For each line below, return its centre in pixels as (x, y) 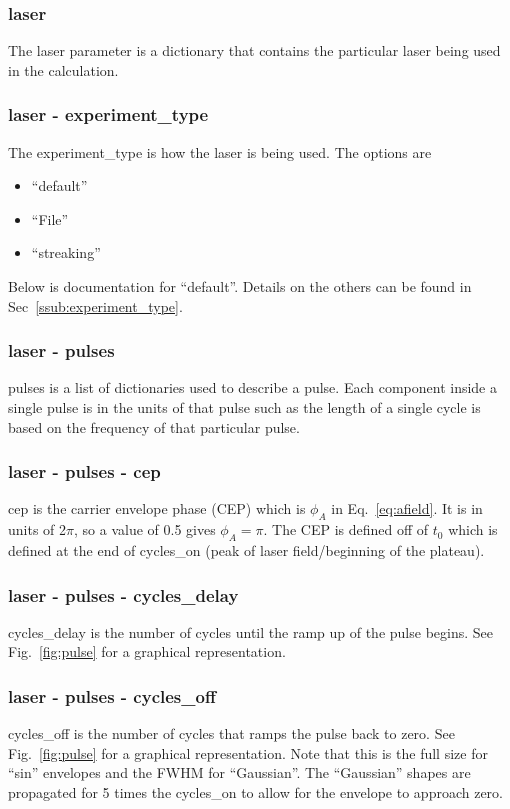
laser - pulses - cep (84, 471)
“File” (50, 218)
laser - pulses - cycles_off (112, 695)
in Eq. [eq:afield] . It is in (407, 508)
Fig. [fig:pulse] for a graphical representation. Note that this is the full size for (248, 752)
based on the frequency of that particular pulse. (154, 426)
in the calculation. (63, 69)
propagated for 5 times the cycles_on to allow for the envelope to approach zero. (255, 792)
